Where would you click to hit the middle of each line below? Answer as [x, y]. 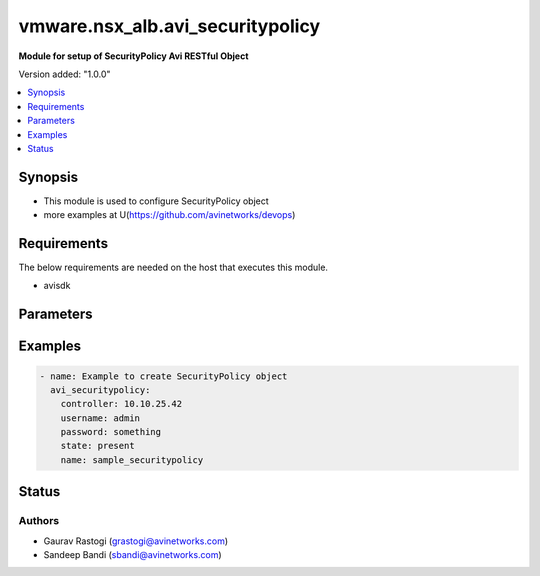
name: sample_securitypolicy [132, 459]
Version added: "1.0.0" [64, 74]
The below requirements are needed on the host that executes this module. [173, 267]
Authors [39, 521]
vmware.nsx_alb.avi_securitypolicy [169, 26]
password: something [111, 432]
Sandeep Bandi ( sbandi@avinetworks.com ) [132, 554]
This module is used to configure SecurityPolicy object [156, 201]
